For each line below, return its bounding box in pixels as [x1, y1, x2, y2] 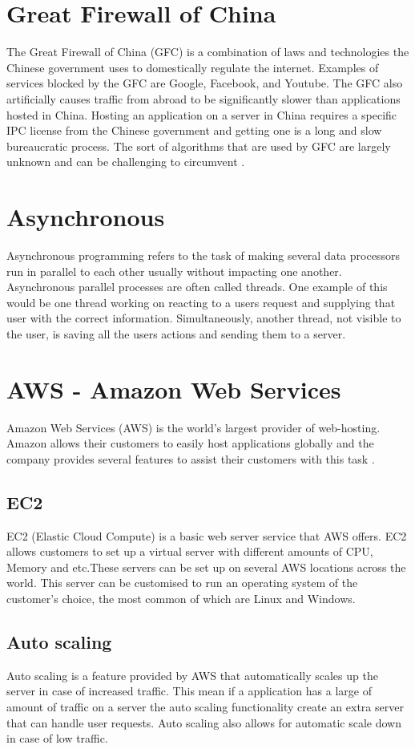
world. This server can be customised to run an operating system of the [6, 574, 358, 591]
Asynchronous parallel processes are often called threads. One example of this [6, 278, 388, 295]
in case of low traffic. [6, 730, 108, 747]
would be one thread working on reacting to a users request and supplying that [6, 294, 396, 310]
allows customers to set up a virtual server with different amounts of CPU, [6, 543, 373, 560]
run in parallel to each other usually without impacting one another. [6, 262, 342, 279]
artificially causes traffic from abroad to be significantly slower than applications [6, 90, 401, 107]
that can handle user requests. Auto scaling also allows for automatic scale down [6, 714, 401, 731]
